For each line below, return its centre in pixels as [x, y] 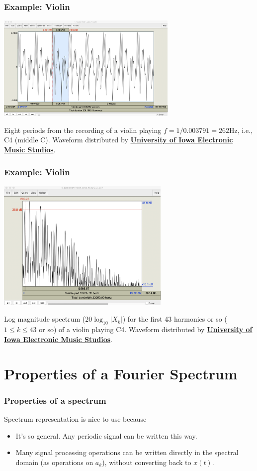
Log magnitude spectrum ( [45, 319]
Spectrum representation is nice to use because [75, 418]
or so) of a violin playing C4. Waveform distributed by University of [146, 329]
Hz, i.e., [241, 130]
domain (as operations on [54, 462]
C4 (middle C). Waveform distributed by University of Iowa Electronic [119, 140]
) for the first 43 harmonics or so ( [175, 319]
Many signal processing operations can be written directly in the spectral [127, 452]
